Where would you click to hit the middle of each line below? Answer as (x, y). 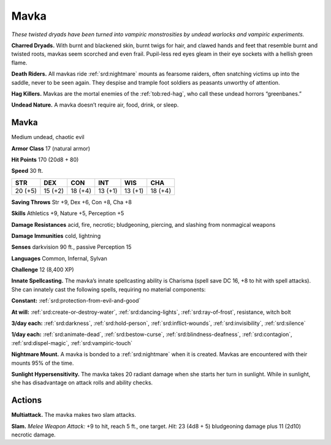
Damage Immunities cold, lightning (56, 235)
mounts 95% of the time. (43, 363)
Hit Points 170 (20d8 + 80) (45, 159)
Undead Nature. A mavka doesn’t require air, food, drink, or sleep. (95, 105)
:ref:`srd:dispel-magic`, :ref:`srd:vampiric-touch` (72, 343)
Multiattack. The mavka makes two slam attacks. (74, 415)
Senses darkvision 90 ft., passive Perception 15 (71, 247)
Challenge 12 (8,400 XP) (43, 270)
